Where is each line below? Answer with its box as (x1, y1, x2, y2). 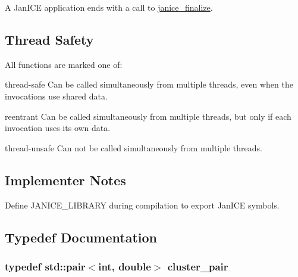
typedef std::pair (5, 259, 86, 273)
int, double (98, 259, 151, 273)
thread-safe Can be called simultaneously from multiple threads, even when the (5, 78, 293, 91)
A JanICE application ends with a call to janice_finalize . (5, 1, 213, 13)
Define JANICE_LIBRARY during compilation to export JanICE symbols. (5, 198, 280, 211)
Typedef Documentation (5, 228, 157, 246)
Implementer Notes (5, 170, 126, 189)
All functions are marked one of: (5, 58, 123, 70)
